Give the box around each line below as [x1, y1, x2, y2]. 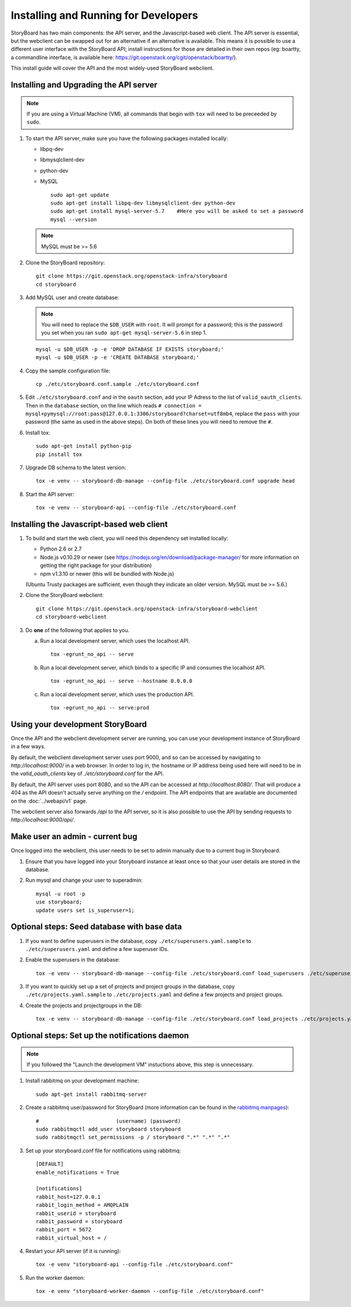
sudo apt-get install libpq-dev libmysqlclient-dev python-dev [50, 200, 236, 206]
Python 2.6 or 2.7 [40, 545, 82, 552]
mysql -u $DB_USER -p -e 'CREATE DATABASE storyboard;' [36, 354, 199, 361]
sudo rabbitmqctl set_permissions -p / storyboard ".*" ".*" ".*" [36, 1134, 230, 1140]
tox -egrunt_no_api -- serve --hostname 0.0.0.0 [50, 678, 192, 684]
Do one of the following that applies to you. [25, 626, 130, 633]
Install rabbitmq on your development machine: [25, 1077, 139, 1084]
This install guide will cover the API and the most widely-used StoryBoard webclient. [11, 64, 214, 72]
